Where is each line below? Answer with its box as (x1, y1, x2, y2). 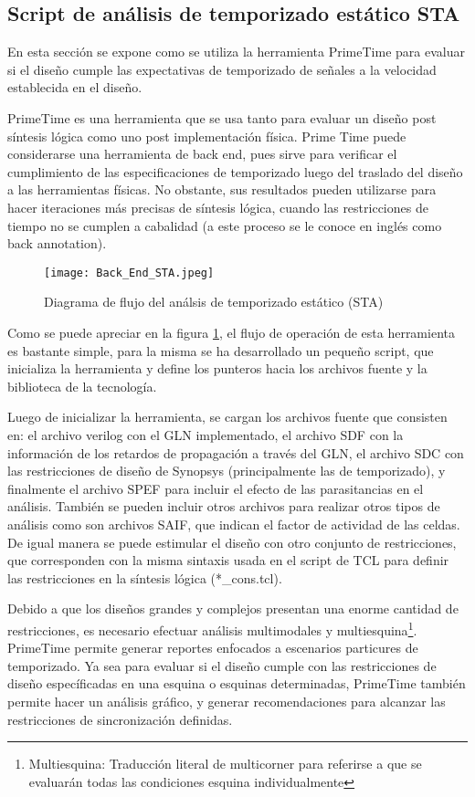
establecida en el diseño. (7, 78, 142, 97)
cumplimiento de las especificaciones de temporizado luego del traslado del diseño (7, 162, 463, 181)
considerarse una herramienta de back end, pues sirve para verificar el (7, 144, 397, 163)
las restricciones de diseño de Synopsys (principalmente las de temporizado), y (7, 461, 446, 480)
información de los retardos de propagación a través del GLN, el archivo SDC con (7, 443, 464, 462)
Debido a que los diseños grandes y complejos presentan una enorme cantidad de (7, 599, 459, 618)
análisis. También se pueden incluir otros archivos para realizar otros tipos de (7, 497, 440, 516)
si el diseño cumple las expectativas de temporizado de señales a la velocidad (7, 59, 437, 79)
